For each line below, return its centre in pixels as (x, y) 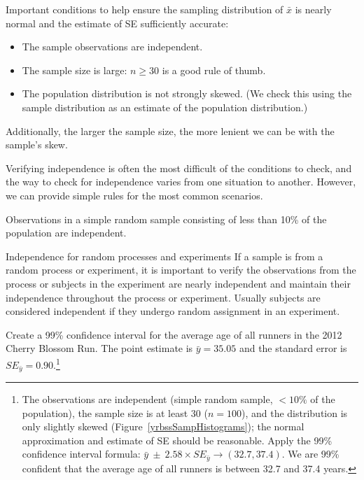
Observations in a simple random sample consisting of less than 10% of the (166, 219)
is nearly (313, 9)
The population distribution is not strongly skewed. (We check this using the (187, 93)
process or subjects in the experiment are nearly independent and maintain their (178, 283)
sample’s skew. (37, 144)
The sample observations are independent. (112, 47)
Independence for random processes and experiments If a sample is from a (164, 256)
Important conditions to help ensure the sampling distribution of (145, 9)
